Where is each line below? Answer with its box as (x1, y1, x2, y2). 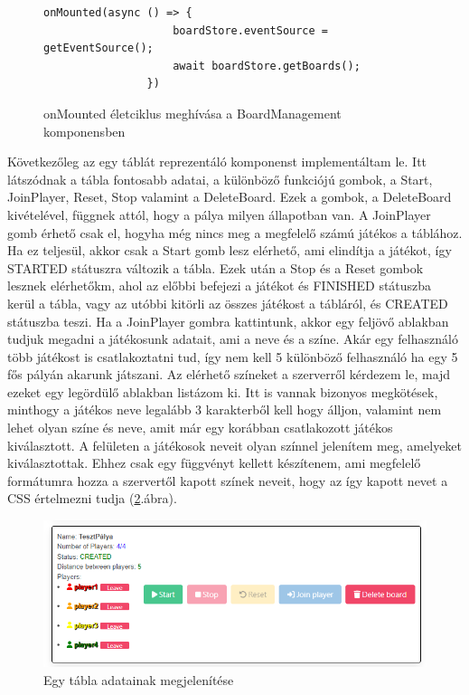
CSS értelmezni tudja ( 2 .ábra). (7, 489, 177, 508)
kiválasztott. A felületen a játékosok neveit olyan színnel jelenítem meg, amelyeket (7, 435, 463, 454)
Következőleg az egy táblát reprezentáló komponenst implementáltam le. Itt (7, 152, 427, 171)
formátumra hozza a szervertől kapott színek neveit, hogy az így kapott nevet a (7, 471, 448, 490)
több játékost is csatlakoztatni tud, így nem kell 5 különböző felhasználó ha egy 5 (7, 347, 458, 366)
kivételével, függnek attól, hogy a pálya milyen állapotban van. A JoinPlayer (7, 205, 431, 224)
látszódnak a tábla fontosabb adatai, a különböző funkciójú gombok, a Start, (7, 169, 433, 188)
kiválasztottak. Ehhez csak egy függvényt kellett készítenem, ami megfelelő (7, 453, 421, 472)
